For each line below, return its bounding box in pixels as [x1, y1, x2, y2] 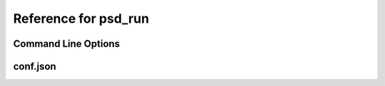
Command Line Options [13, 38, 120, 50]
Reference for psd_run [13, 11, 150, 26]
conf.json [13, 60, 56, 72]
